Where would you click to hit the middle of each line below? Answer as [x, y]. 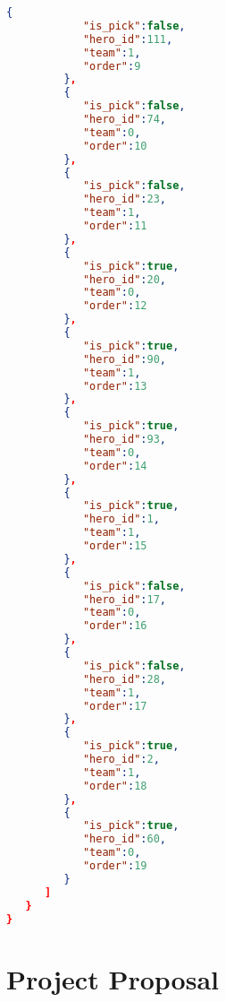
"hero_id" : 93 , [125, 439]
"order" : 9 [112, 66]
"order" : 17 [115, 706]
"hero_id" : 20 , [125, 279]
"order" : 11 [115, 226]
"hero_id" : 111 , [128, 39]
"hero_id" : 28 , [125, 679]
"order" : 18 [115, 786]
